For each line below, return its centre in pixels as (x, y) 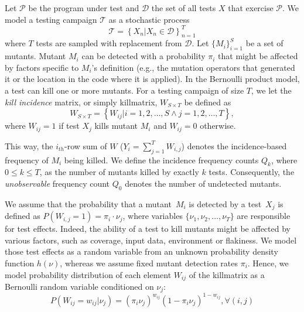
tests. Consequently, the (252, 172)
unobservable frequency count (57, 183)
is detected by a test (225, 203)
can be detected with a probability (144, 56)
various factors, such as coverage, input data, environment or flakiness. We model (151, 240)
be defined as (208, 102)
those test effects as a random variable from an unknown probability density (141, 251)
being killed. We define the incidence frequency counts (161, 160)
